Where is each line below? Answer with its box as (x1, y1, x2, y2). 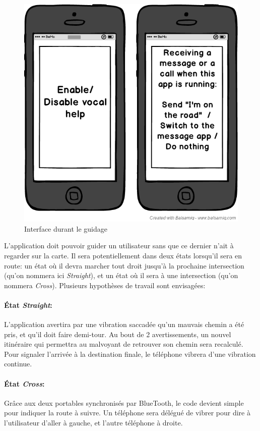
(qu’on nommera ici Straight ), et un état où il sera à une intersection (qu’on (4, 270, 238, 281)
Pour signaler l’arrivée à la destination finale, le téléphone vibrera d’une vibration (4, 348, 256, 359)
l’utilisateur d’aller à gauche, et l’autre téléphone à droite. (4, 417, 183, 428)
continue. (4, 358, 32, 369)
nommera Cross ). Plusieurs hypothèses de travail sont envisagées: (4, 280, 206, 290)
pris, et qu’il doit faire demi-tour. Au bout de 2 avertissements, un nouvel (4, 329, 231, 339)
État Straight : (4, 299, 52, 310)
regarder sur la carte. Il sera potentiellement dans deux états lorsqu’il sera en (4, 250, 242, 260)
